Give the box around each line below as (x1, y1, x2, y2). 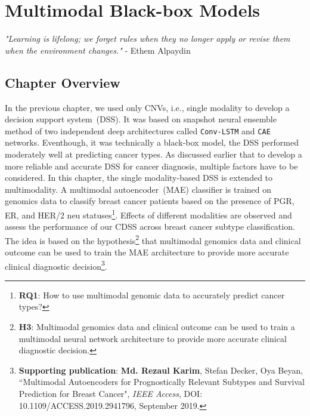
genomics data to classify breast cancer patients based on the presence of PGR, (5, 195, 294, 207)
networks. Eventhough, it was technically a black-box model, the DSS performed (5, 136, 299, 149)
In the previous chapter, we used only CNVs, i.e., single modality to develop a (5, 101, 290, 113)
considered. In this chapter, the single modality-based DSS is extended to (5, 171, 273, 184)
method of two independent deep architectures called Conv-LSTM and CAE (5, 124, 271, 137)
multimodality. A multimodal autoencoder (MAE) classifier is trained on (5, 183, 272, 195)
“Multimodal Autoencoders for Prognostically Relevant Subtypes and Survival (18, 375, 305, 388)
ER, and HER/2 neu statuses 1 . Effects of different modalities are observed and (5, 207, 292, 221)
